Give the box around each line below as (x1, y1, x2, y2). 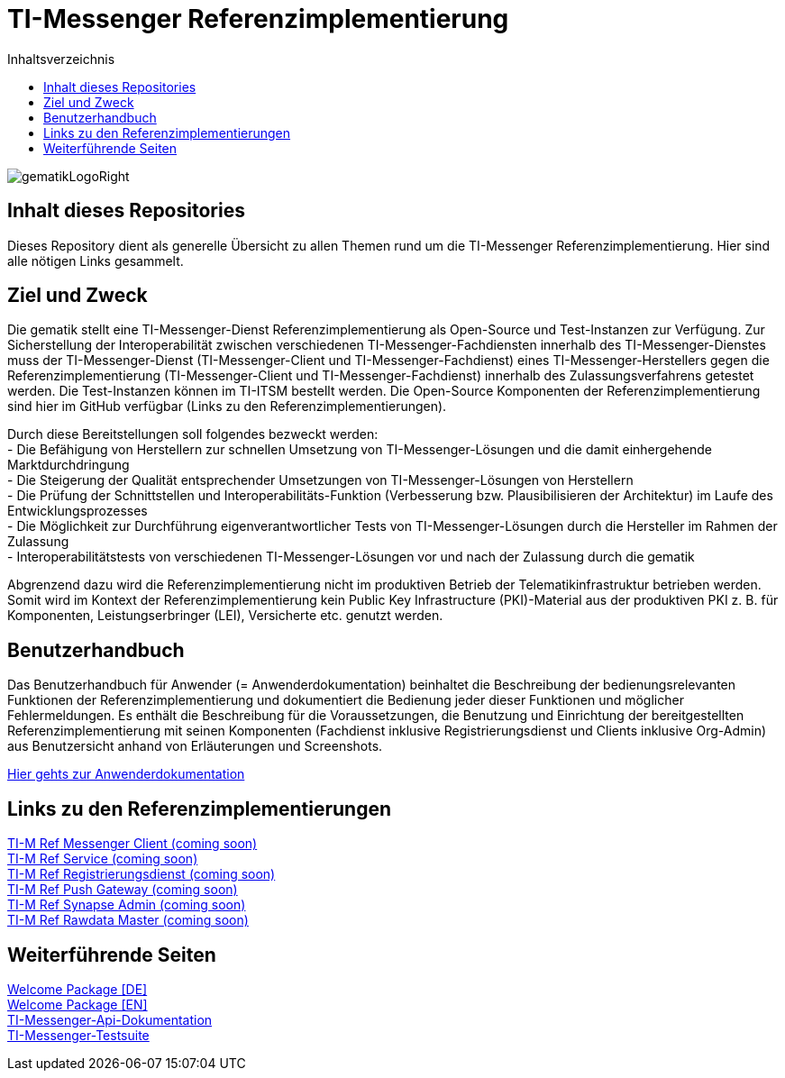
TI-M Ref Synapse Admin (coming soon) (7, 897, 246, 913)
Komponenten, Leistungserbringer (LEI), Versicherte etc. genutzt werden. (7, 608, 443, 624)
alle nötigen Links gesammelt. (7, 252, 184, 269)
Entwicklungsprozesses (7, 503, 148, 519)
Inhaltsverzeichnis (7, 50, 115, 67)
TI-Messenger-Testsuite (7, 1027, 150, 1043)
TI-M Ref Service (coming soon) (7, 851, 198, 867)
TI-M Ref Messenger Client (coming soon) (7, 836, 258, 852)
